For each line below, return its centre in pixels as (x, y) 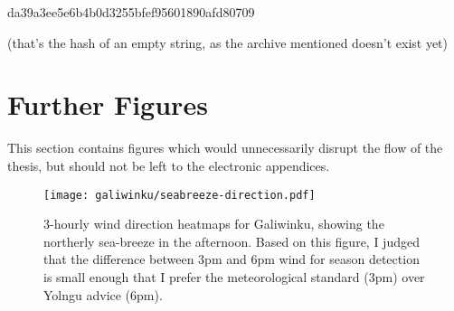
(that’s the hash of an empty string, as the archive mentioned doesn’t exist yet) (228, 42)
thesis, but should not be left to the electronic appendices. (169, 165)
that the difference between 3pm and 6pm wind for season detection (232, 259)
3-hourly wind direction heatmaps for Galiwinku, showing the (214, 224)
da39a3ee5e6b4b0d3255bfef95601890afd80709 (131, 12)
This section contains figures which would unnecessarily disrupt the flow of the (225, 148)
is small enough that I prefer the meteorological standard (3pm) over (234, 276)
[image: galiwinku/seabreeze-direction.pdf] (180, 195)
